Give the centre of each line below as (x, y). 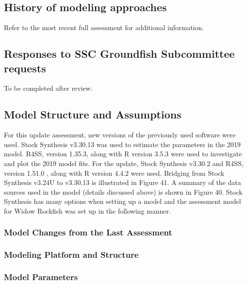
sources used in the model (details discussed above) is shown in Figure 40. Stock (123, 192)
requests (25, 68)
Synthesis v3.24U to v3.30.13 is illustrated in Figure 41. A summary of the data (123, 182)
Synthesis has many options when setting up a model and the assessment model (123, 201)
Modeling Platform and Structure (71, 255)
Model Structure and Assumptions (93, 114)
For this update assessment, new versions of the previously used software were (120, 135)
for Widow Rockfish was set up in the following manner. (87, 210)
